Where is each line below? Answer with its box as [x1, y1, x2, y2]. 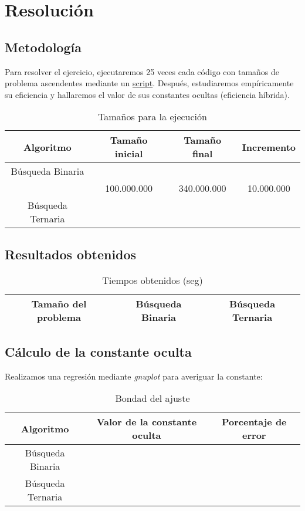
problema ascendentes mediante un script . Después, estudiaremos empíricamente [5, 77, 294, 89]
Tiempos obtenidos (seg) [102, 273, 203, 287]
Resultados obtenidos [5, 245, 137, 263]
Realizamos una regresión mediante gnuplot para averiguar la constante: [5, 370, 263, 382]
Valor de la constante [96, 415, 197, 429]
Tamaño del [31, 296, 87, 310]
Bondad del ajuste [115, 391, 190, 405]
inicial [114, 147, 143, 161]
